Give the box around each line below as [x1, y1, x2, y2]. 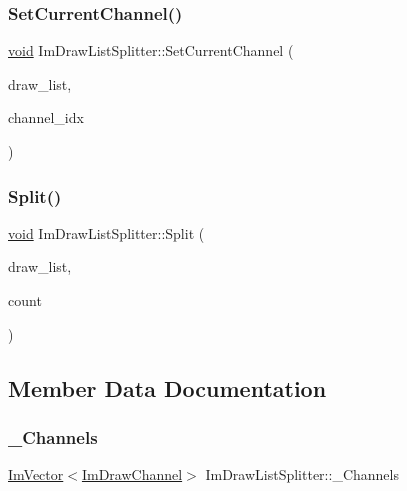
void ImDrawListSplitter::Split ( [8, 222, 205, 243]
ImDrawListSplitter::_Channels [205, 464, 399, 485]
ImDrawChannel [81, 464, 183, 485]
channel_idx [8, 107, 84, 128]
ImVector [8, 464, 64, 485]
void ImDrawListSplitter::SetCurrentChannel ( [8, 40, 294, 61]
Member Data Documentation [8, 372, 327, 403]
